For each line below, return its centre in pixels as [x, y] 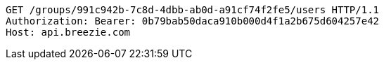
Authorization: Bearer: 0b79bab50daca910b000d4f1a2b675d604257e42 [193, 21]
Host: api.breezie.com [68, 32]
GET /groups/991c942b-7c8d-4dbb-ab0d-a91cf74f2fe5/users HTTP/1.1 [193, 10]
